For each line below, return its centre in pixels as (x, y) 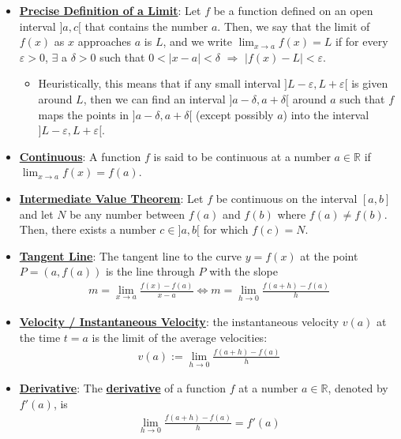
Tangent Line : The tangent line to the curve (131, 255)
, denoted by (358, 388)
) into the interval (326, 114)
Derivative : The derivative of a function (123, 388)
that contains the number (146, 26)
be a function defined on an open (293, 10)
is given (370, 83)
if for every (362, 41)
